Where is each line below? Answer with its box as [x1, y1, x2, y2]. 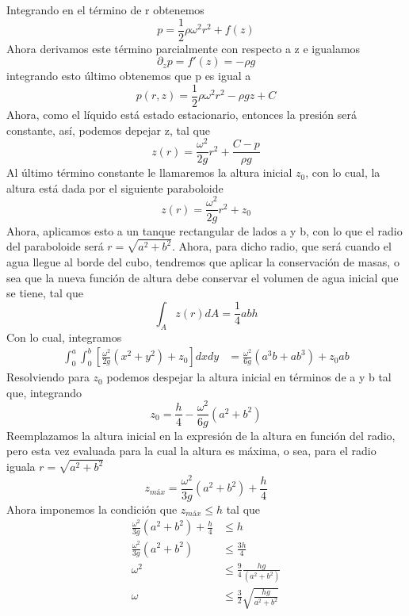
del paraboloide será [6, 238, 104, 254]
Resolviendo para [6, 369, 90, 385]
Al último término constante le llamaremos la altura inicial [6, 164, 292, 181]
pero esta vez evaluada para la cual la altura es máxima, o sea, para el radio [6, 442, 377, 459]
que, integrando [6, 384, 82, 400]
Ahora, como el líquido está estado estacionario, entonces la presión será [6, 105, 357, 122]
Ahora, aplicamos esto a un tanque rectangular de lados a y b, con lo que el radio [6, 222, 403, 239]
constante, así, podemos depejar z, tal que [6, 121, 210, 138]
